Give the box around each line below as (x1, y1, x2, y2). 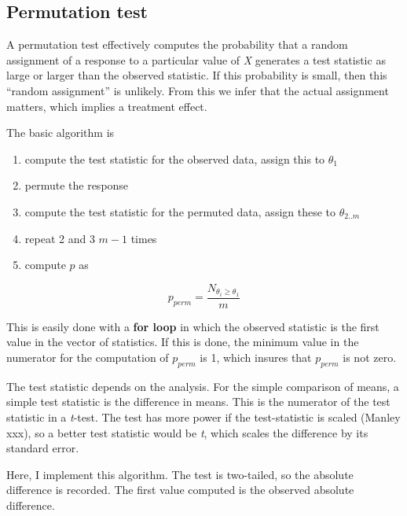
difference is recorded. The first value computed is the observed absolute (6, 481, 354, 498)
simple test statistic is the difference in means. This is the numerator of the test (6, 393, 390, 410)
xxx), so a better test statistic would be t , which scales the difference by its (6, 424, 368, 440)
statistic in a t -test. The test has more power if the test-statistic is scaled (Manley (6, 409, 401, 426)
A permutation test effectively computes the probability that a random (6, 36, 348, 53)
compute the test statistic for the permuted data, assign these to (24, 203, 336, 219)
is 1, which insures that (200, 349, 312, 366)
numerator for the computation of (6, 349, 169, 366)
